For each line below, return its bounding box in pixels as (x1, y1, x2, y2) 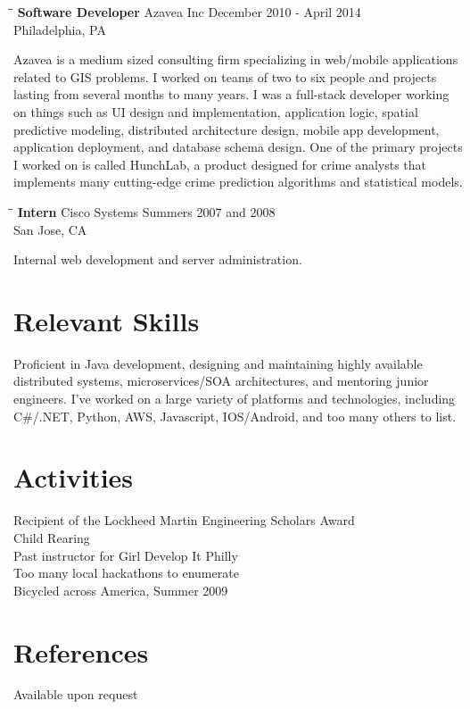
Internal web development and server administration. (13, 250, 302, 269)
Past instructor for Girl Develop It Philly (13, 546, 238, 564)
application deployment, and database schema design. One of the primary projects (13, 138, 463, 156)
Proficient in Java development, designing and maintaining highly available (13, 354, 423, 372)
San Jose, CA (13, 220, 87, 238)
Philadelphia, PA (13, 20, 106, 38)
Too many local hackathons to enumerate (13, 563, 239, 582)
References (13, 633, 149, 670)
